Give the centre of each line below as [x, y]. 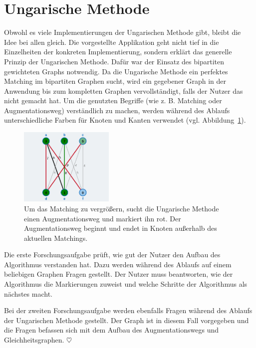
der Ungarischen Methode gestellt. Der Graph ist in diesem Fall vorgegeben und [127, 320]
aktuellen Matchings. [56, 238]
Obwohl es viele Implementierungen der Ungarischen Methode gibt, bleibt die [123, 32]
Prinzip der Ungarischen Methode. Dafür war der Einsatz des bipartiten [114, 61]
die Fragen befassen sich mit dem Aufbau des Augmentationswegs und [112, 330]
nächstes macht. [28, 293]
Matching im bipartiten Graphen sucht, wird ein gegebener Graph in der [115, 81]
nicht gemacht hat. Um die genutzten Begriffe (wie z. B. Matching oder [113, 100]
